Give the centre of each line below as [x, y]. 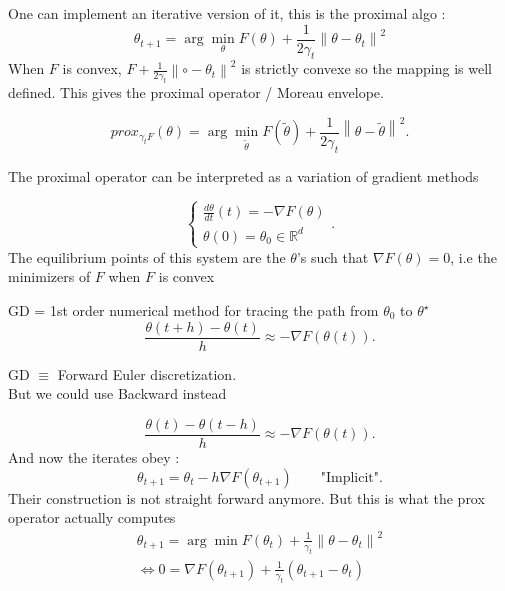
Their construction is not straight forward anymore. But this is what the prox [246, 497]
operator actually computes [92, 517]
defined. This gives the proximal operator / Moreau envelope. [196, 92]
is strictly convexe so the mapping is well [366, 68]
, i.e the [473, 256]
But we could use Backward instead [117, 393]
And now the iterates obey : [94, 456]
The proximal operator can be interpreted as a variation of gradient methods [243, 175]
